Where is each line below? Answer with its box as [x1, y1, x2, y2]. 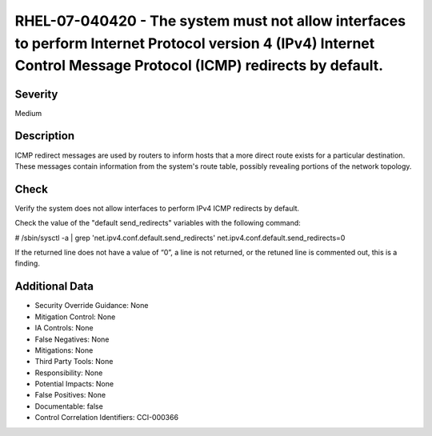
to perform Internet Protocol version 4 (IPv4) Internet [14, 34, 375, 52]
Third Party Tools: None [34, 357, 114, 366]
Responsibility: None [34, 368, 103, 378]
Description [14, 129, 75, 143]
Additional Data [14, 280, 94, 294]
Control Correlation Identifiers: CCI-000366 [34, 413, 179, 422]
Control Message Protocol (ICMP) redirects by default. [14, 57, 384, 75]
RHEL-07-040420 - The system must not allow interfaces [14, 12, 406, 30]
